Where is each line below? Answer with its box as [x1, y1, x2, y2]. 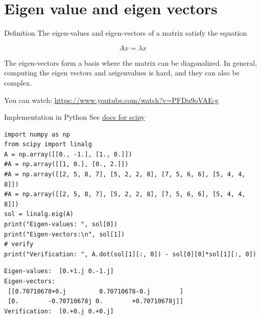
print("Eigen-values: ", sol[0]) [4, 221, 117, 228]
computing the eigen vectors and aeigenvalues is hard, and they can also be [4, 67, 240, 78]
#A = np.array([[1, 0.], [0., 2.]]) [4, 161, 129, 168]
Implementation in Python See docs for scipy [4, 112, 145, 122]
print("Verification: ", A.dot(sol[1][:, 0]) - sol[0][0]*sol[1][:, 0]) [4, 250, 256, 258]
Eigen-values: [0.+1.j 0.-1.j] [4, 268, 114, 275]
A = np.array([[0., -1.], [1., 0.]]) [4, 150, 132, 158]
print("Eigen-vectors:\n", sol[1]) [4, 230, 125, 238]
